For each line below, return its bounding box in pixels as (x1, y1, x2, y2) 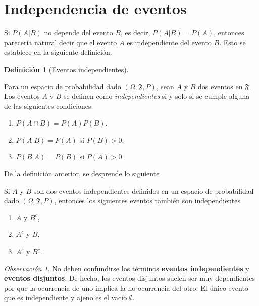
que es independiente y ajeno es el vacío (4, 292, 127, 303)
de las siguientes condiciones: (4, 100, 93, 111)
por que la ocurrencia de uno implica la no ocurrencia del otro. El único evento (4, 282, 248, 293)
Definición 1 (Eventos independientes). (4, 64, 129, 74)
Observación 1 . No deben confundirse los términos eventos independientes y (4, 263, 249, 273)
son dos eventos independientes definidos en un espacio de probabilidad (33, 185, 254, 196)
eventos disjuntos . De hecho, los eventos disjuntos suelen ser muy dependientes (4, 273, 255, 283)
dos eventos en (198, 81, 243, 91)
